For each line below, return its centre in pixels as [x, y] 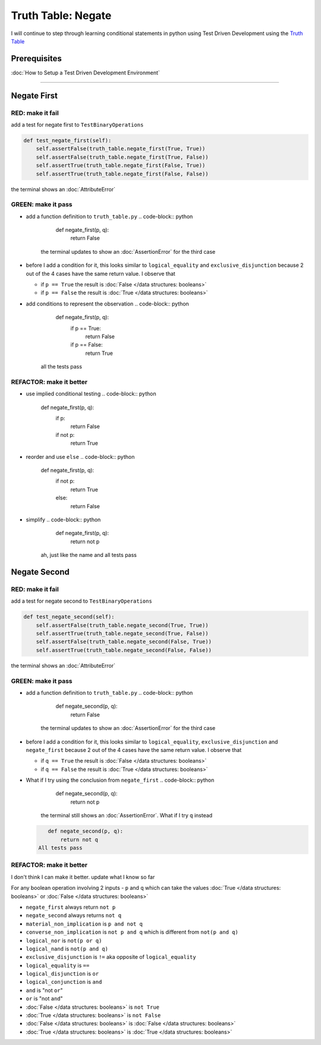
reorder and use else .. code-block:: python [80, 457]
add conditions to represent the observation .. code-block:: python [108, 304]
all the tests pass [62, 367]
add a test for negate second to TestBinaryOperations [82, 601]
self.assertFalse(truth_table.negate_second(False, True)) [124, 642]
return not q [79, 839]
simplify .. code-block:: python [63, 520]
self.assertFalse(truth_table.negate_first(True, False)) [122, 157]
